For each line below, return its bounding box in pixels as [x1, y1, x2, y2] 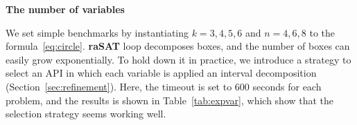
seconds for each [252, 79, 322, 93]
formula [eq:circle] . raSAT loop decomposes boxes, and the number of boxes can [6, 39, 350, 53]
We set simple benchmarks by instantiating [6, 25, 189, 39]
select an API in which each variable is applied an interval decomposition [6, 66, 317, 80]
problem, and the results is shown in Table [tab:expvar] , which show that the [6, 93, 334, 107]
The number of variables [6, 2, 125, 16]
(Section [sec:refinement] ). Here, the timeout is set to [6, 79, 232, 93]
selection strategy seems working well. [6, 106, 166, 121]
